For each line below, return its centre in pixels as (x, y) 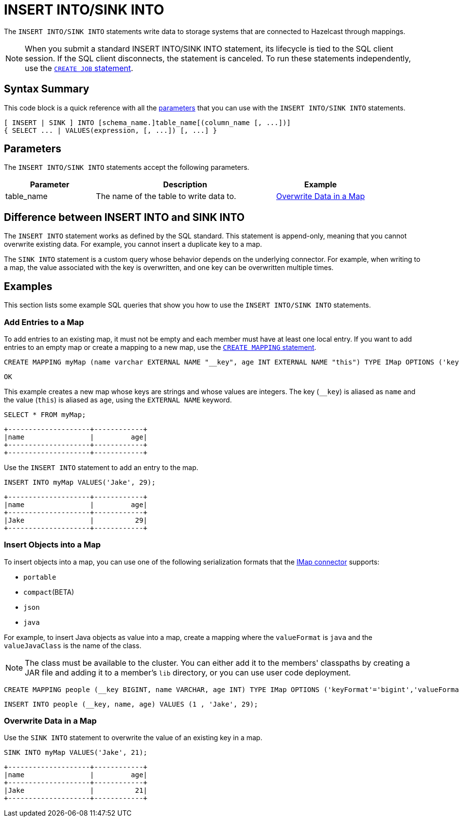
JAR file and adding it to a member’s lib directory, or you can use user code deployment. (188, 672)
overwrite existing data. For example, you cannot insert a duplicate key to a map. (133, 244)
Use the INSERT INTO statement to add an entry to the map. (101, 467)
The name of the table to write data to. (166, 196)
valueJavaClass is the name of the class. (73, 645)
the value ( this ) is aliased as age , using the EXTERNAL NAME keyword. (118, 400)
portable (40, 577)
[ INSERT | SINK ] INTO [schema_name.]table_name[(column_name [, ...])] (148, 122)
